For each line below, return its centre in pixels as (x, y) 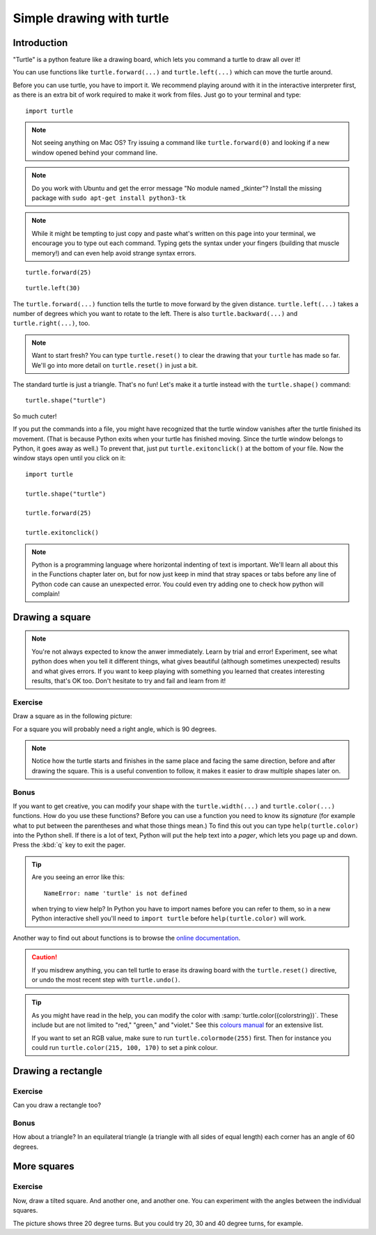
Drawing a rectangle (58, 1071)
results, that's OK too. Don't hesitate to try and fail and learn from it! (129, 681)
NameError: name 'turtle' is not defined (116, 893)
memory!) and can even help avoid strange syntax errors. (114, 253)
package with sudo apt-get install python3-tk (109, 198)
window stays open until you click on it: (69, 458)
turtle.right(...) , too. (52, 323)
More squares (44, 1166)
